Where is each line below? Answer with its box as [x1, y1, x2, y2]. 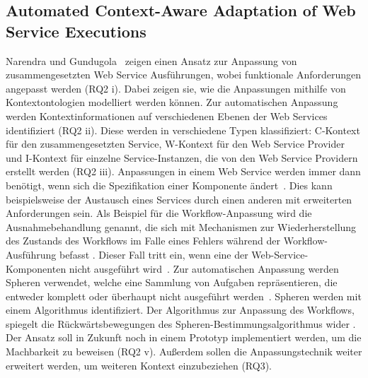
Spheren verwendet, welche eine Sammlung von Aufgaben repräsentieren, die [6, 275, 338, 290]
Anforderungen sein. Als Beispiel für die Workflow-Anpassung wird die [6, 206, 312, 220]
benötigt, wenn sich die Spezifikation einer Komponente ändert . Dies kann [6, 177, 333, 192]
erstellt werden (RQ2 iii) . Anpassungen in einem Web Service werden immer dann [6, 164, 361, 179]
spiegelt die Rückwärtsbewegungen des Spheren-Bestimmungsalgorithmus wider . [6, 316, 356, 331]
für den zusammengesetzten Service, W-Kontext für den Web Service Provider [6, 136, 345, 151]
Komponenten [6, 261, 67, 276]
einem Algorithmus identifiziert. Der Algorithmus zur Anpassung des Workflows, [6, 302, 355, 317]
